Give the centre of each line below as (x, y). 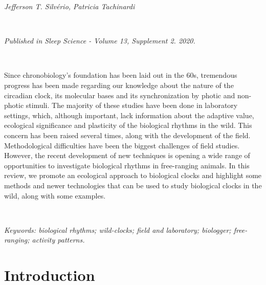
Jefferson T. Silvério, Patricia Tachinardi (70, 6)
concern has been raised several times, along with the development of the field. (127, 135)
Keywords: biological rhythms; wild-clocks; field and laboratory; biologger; (118, 229)
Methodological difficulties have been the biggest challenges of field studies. (122, 145)
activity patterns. (58, 240)
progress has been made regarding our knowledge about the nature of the (119, 85)
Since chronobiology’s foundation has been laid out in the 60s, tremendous (121, 75)
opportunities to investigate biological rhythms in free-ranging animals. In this (127, 165)
